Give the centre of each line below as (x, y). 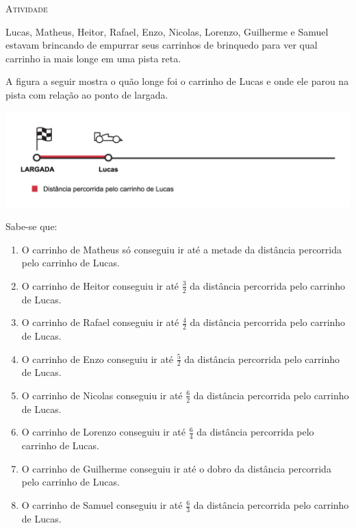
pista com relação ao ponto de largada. (87, 94)
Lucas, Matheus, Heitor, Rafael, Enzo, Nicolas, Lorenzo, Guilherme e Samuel (167, 31)
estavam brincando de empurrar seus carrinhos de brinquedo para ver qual (162, 45)
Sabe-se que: (31, 226)
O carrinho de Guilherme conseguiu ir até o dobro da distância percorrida (176, 468)
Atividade (27, 8)
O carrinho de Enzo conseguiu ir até (98, 359)
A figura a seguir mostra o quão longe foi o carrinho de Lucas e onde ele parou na (177, 81)
